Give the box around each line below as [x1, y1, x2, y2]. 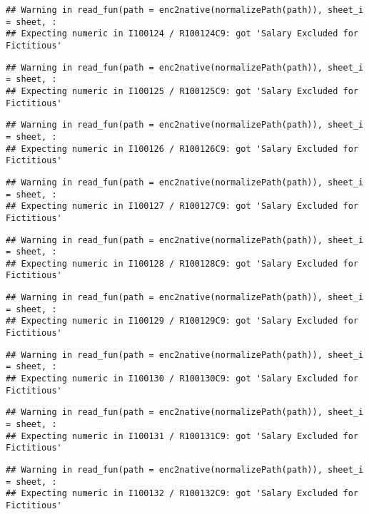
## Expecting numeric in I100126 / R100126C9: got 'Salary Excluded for [6, 143, 358, 154]
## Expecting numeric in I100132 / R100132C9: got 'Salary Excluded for [6, 488, 358, 499]
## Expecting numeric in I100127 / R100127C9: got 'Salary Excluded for [6, 201, 358, 212]
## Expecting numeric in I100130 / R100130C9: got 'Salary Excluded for [6, 374, 358, 384]
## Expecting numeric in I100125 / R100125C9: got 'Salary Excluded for [6, 86, 358, 96]
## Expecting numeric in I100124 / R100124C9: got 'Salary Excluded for [6, 29, 358, 39]
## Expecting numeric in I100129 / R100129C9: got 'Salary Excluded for [6, 316, 358, 327]
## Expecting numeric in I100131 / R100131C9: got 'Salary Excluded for [6, 431, 358, 441]
